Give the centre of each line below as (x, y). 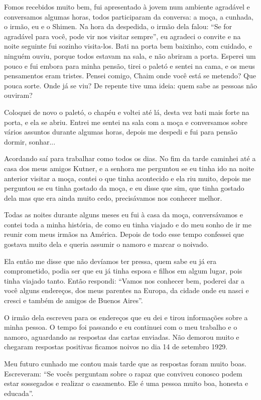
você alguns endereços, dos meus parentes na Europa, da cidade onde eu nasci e (126, 290)
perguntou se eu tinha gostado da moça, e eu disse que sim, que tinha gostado (124, 188)
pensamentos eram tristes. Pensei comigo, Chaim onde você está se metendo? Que (130, 76)
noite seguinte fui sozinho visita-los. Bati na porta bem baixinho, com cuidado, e (128, 46)
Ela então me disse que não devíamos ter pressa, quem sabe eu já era (110, 261)
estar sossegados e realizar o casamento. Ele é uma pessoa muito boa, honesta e (126, 383)
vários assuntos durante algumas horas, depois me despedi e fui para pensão (121, 132)
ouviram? (18, 95)
